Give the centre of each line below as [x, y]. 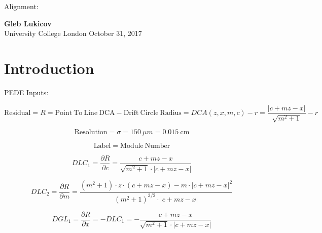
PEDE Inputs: [26, 92]
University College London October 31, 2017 [73, 33]
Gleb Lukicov [28, 23]
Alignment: [21, 6]
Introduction [49, 68]
